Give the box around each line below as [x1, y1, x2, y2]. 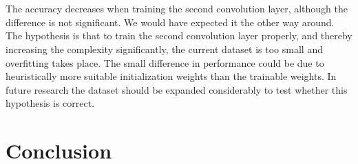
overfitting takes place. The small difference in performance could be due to [6, 55, 324, 70]
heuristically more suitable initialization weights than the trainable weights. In [6, 69, 337, 83]
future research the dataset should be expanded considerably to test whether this [6, 82, 348, 96]
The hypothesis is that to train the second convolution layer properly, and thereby [6, 28, 352, 43]
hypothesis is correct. [6, 96, 95, 110]
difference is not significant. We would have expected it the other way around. [6, 14, 335, 29]
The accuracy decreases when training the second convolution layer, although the [6, 1, 348, 16]
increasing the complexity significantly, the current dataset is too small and [6, 41, 323, 56]
